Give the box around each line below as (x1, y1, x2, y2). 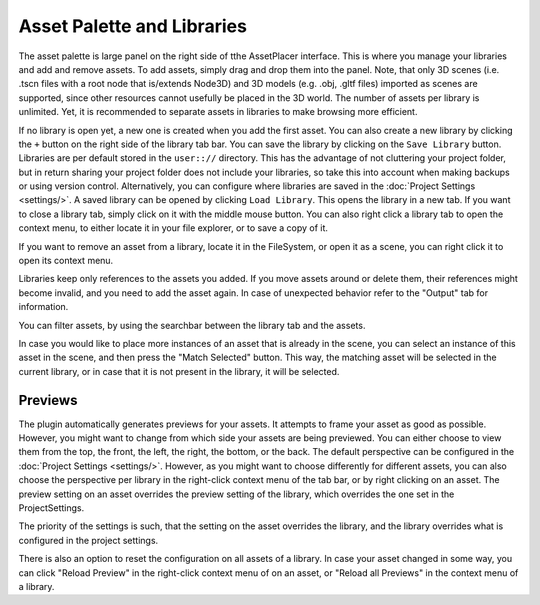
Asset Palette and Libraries (18, 15, 247, 37)
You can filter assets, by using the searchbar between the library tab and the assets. (18, 319, 366, 331)
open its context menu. (18, 255, 114, 267)
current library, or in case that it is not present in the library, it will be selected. (18, 365, 340, 377)
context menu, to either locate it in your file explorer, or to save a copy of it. (18, 222, 329, 234)
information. (18, 301, 69, 313)
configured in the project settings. (18, 534, 159, 546)
